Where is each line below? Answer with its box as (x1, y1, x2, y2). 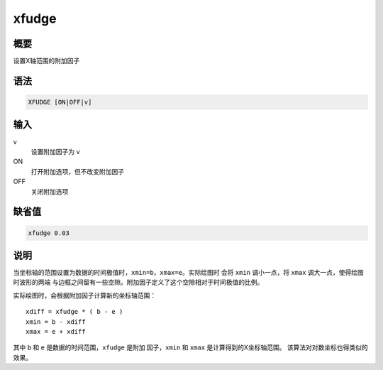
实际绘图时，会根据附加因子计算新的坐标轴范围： (13, 291, 156, 300)
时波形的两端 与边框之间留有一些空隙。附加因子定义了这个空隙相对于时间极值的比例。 (13, 278, 264, 287)
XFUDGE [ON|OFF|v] (28, 98, 92, 107)
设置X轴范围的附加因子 (13, 57, 80, 65)
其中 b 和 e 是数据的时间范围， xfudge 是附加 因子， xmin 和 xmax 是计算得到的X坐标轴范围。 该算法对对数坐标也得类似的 (13, 343, 368, 352)
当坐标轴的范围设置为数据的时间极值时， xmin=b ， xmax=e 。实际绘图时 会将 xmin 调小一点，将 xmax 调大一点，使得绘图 (13, 268, 365, 277)
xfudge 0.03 (28, 229, 70, 237)
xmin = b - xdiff (26, 317, 86, 326)
